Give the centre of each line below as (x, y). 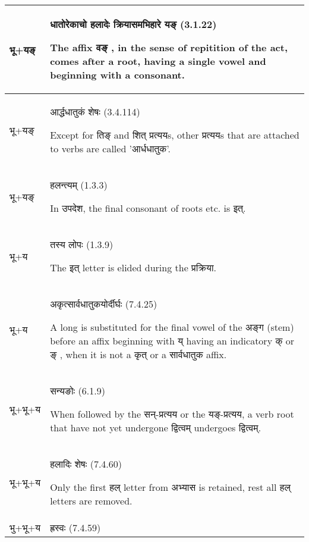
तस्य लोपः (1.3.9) (82, 244)
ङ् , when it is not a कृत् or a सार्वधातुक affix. (138, 354)
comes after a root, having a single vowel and (158, 61)
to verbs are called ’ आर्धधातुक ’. (110, 148)
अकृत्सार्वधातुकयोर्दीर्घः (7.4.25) (104, 304)
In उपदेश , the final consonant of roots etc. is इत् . (148, 208)
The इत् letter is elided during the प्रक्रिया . (133, 267)
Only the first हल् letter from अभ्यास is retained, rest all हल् (171, 487)
